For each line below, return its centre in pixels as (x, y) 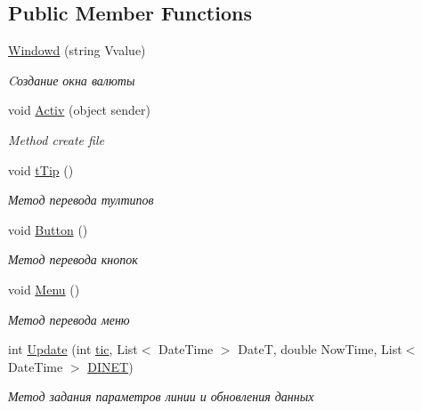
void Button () (48, 229)
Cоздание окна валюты (72, 80)
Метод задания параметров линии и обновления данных (161, 396)
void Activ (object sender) (79, 110)
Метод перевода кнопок (73, 259)
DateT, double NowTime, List (320, 349)
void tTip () (41, 169)
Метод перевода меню (69, 319)
